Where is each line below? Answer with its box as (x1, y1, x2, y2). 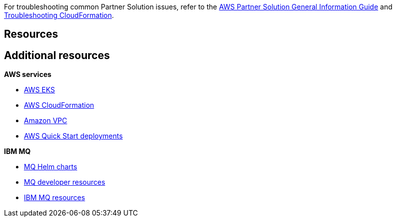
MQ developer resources (24, 178, 106, 187)
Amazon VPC (24, 116, 67, 125)
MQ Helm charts (24, 162, 77, 171)
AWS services (4, 70, 52, 79)
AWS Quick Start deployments (24, 132, 123, 141)
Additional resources (4, 49, 110, 62)
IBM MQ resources (24, 193, 85, 202)
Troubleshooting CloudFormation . (4, 11, 114, 19)
